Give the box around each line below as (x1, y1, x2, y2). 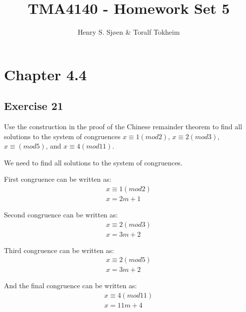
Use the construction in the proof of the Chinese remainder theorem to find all (4, 121, 243, 132)
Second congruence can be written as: (4, 209, 118, 220)
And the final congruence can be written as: (4, 280, 137, 291)
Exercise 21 (4, 98, 63, 113)
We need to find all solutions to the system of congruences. (4, 157, 183, 167)
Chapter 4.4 (4, 64, 87, 84)
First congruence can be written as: (4, 174, 111, 184)
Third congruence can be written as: (4, 245, 114, 255)
